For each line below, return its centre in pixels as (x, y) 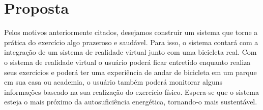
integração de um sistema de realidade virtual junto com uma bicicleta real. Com (130, 52)
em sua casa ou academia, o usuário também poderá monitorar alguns (113, 82)
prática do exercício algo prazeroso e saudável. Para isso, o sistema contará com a (131, 42)
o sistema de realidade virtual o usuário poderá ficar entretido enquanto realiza (127, 62)
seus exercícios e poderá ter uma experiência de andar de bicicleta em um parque (130, 72)
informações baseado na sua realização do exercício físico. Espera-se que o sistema (132, 91)
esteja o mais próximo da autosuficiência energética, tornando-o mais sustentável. (131, 102)
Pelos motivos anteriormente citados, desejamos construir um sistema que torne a (131, 32)
